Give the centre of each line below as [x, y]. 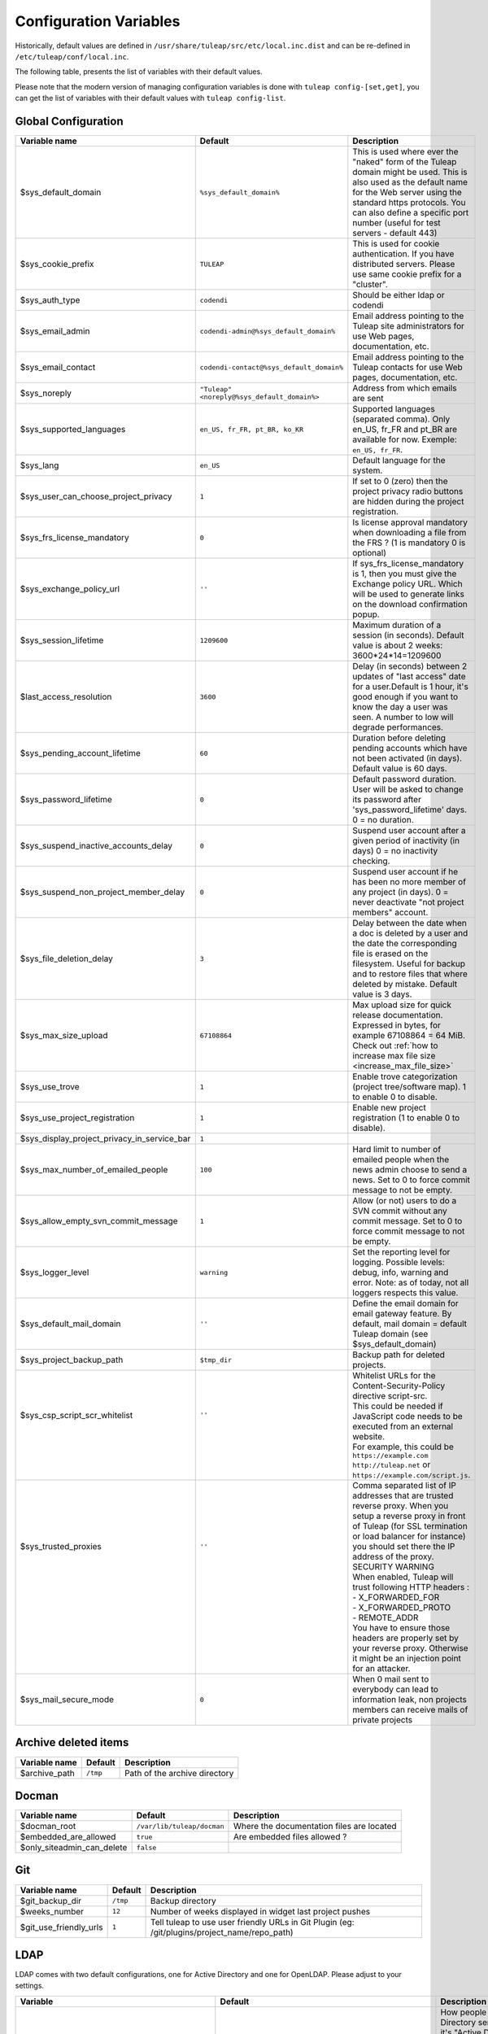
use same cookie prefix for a [407, 274]
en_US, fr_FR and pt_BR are [405, 430]
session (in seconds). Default [408, 635]
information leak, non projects [410, 1700]
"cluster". [370, 285]
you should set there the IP [404, 1547]
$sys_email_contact [58, 368]
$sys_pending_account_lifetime [81, 753]
